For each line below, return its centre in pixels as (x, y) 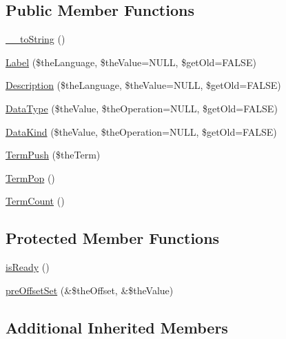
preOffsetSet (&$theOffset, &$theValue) (90, 290)
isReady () (28, 267)
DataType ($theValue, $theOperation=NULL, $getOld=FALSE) (142, 108)
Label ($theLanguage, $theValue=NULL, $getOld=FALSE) (131, 62)
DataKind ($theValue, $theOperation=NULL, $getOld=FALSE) (141, 131)
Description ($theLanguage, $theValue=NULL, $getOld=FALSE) (143, 85)
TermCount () (35, 201)
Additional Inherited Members (117, 327)
